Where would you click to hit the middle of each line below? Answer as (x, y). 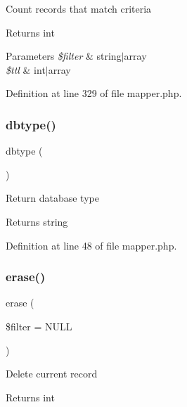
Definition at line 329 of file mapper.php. (94, 93)
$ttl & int (26, 69)
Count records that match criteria (79, 8)
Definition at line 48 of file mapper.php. (91, 245)
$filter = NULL (39, 326)
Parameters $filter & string (64, 56)
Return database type (52, 198)
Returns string (37, 221)
